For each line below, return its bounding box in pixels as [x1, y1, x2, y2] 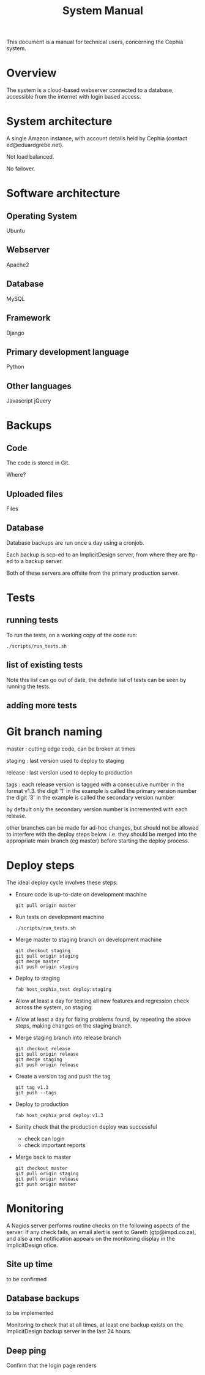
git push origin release [15, 1061, 79, 1068]
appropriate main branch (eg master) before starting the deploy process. [6, 837, 190, 844]
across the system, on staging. [15, 1003, 93, 1011]
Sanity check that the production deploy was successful [15, 1123, 157, 1131]
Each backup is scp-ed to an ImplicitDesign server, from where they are [6, 551, 187, 558]
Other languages [6, 381, 72, 391]
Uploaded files [6, 488, 63, 499]
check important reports [24, 1141, 86, 1149]
